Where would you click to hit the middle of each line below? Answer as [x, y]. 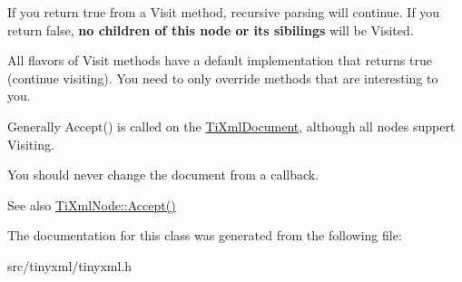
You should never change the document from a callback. [163, 175]
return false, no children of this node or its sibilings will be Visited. [211, 29]
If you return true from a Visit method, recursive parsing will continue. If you [224, 12]
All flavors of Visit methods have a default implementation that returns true [220, 60]
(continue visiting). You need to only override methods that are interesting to [223, 78]
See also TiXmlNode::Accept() [92, 204]
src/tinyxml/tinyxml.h [70, 265]
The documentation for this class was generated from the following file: [205, 235]
